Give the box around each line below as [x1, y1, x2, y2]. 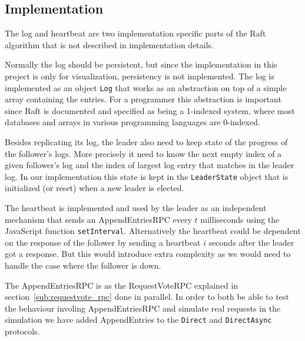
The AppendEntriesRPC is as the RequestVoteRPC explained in [5, 279, 238, 291]
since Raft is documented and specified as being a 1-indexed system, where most [5, 104, 295, 116]
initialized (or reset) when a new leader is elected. [5, 182, 184, 194]
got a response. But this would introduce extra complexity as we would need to [5, 248, 291, 260]
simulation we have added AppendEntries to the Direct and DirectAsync [5, 313, 272, 326]
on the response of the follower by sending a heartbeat [5, 236, 201, 248]
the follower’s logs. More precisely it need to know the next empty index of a [5, 147, 282, 159]
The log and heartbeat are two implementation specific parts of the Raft [5, 27, 266, 39]
